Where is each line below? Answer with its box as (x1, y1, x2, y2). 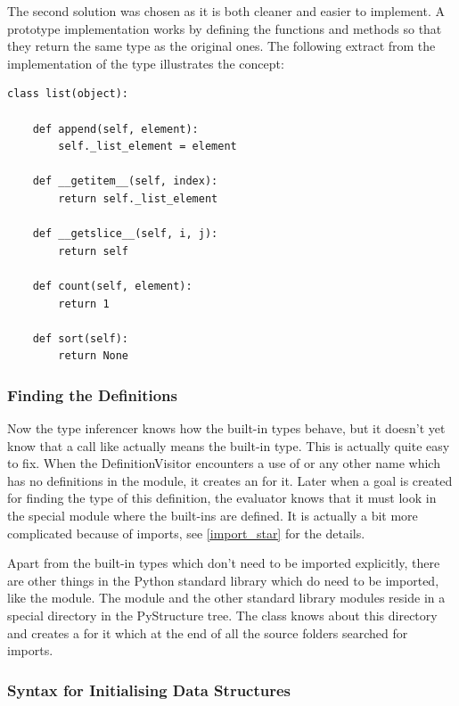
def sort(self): (32, 332, 129, 345)
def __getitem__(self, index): (32, 175, 218, 188)
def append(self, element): (32, 122, 199, 135)
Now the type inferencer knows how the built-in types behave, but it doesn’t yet (7, 419, 446, 438)
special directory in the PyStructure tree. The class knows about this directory (7, 606, 438, 625)
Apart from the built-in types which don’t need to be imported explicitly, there (7, 554, 440, 572)
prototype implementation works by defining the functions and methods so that (7, 19, 442, 37)
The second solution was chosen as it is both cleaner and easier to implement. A (7, 2, 445, 20)
